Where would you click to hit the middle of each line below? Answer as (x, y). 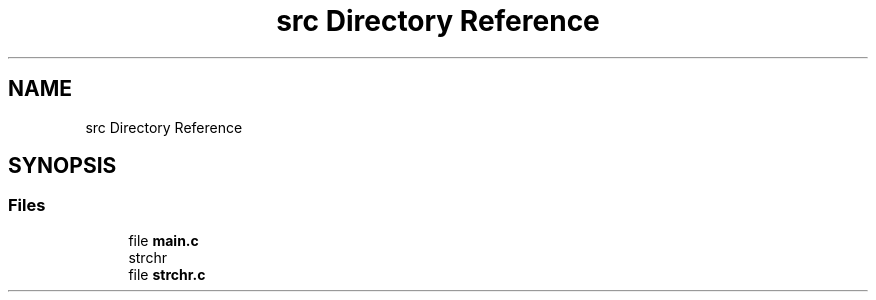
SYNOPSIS (62, 166)
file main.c (163, 240)
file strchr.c (167, 274)
